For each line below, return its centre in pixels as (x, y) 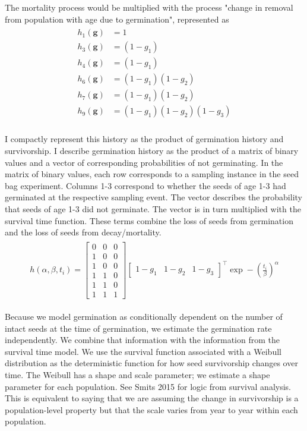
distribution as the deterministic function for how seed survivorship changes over (151, 363)
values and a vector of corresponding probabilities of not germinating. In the (144, 162)
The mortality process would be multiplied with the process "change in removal (149, 7)
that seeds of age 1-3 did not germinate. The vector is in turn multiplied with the (153, 209)
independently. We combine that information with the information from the (142, 340)
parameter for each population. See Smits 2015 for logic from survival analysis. (148, 386)
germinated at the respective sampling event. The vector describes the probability (153, 197)
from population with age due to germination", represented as (117, 19)
